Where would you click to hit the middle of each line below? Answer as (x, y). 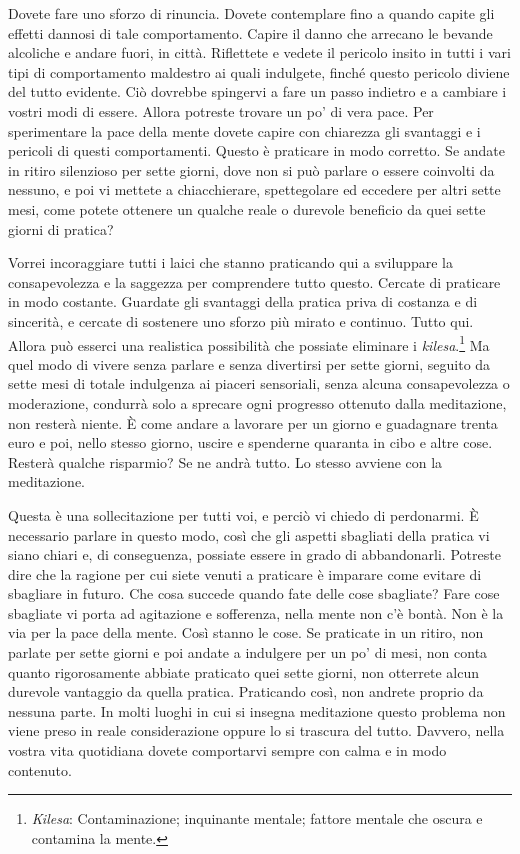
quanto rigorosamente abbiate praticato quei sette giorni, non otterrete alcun (243, 671)
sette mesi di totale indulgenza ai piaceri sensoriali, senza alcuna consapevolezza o (259, 383)
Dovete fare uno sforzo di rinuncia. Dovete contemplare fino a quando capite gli (251, 13)
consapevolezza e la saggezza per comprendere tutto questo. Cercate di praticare (254, 281)
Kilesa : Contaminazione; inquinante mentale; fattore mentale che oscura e (257, 818)
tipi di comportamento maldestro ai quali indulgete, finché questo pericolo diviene (259, 71)
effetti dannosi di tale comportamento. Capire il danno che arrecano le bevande (250, 32)
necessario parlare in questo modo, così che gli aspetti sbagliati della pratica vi (249, 534)
